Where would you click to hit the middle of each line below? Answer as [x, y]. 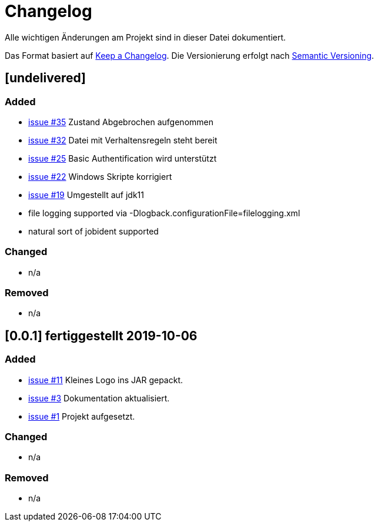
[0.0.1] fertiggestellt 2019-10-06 [101, 336]
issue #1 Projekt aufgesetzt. [82, 416]
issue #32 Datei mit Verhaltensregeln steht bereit [123, 140]
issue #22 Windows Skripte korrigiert [100, 176]
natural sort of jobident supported [93, 231]
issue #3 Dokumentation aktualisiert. [99, 398]
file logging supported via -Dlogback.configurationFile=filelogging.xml [164, 213]
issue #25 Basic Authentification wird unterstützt [123, 158]
